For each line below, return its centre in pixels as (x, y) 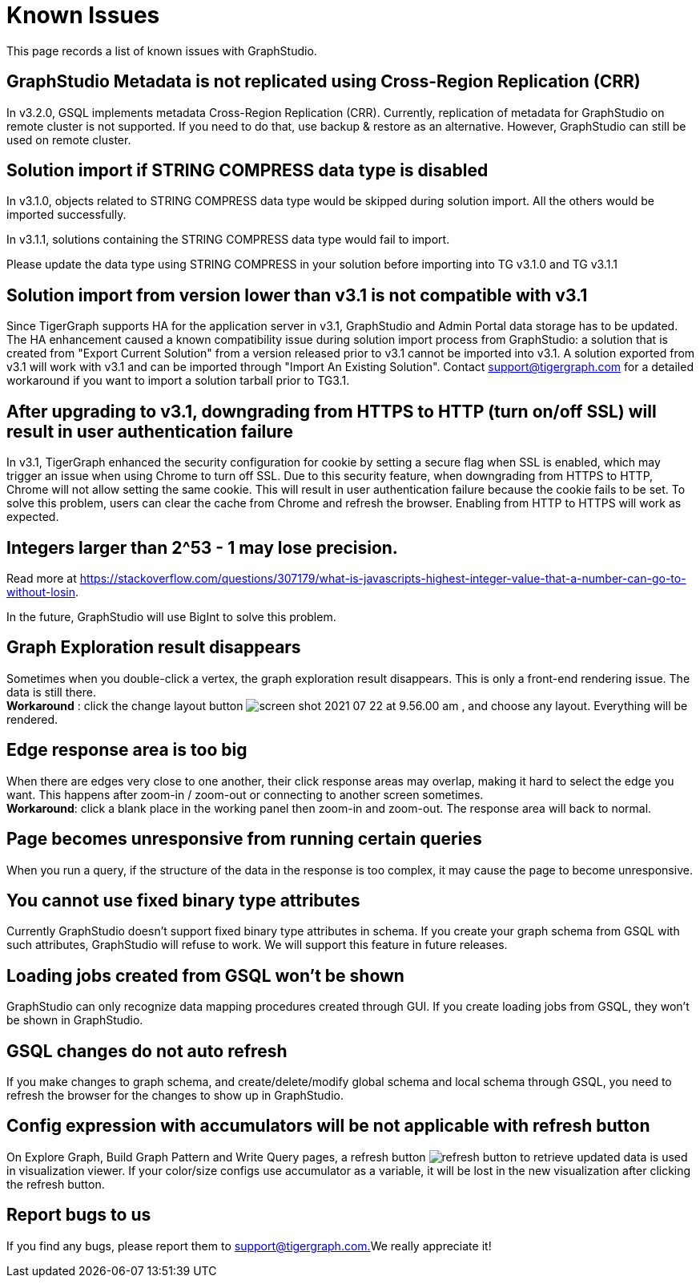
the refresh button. (56, 1184)
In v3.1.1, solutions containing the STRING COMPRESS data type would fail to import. (228, 240)
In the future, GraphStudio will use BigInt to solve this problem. (171, 616)
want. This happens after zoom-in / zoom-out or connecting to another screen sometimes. (245, 794)
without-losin (41, 592)
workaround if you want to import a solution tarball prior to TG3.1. (178, 381)
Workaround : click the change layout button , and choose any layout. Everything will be (347, 705)
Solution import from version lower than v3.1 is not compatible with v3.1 (297, 295)
